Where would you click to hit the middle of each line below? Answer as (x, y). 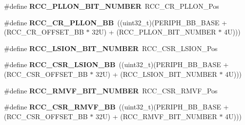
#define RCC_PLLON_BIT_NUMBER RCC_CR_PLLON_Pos (112, 6)
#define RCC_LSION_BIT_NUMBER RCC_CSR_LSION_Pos (111, 48)
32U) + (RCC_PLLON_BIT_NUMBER (154, 32)
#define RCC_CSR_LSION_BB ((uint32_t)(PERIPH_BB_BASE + (116, 64)
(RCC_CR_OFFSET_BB (44, 32)
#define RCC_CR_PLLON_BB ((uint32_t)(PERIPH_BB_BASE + (116, 22)
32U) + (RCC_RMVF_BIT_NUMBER (156, 116)
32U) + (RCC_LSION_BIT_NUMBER (156, 74)
